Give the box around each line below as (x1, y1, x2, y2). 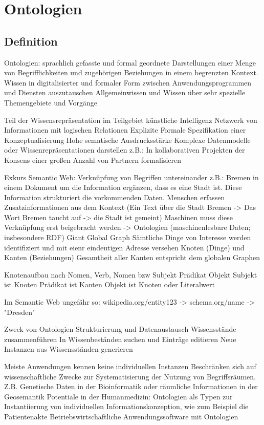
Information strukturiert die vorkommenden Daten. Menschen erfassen (4, 192, 225, 202)
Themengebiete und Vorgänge (4, 97, 98, 108)
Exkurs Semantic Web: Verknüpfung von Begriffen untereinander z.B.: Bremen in (4, 172, 259, 182)
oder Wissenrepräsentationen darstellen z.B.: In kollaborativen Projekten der (4, 144, 245, 155)
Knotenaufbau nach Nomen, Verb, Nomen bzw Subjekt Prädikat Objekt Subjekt (4, 269, 257, 280)
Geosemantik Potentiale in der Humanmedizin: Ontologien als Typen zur (4, 391, 233, 401)
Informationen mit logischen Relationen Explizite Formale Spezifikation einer (4, 124, 246, 135)
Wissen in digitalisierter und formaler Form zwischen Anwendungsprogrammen (4, 77, 252, 88)
